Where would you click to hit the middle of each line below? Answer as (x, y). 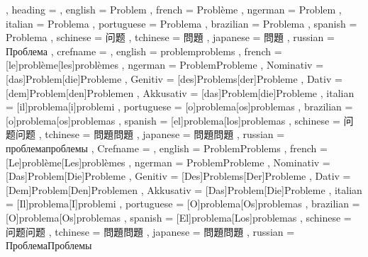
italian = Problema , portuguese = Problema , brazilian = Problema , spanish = (182, 23)
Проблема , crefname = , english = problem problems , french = (144, 51)
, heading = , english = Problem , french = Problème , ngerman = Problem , (174, 9)
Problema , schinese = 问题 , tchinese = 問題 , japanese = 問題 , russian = (170, 37)
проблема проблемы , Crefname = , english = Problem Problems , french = (167, 148)
